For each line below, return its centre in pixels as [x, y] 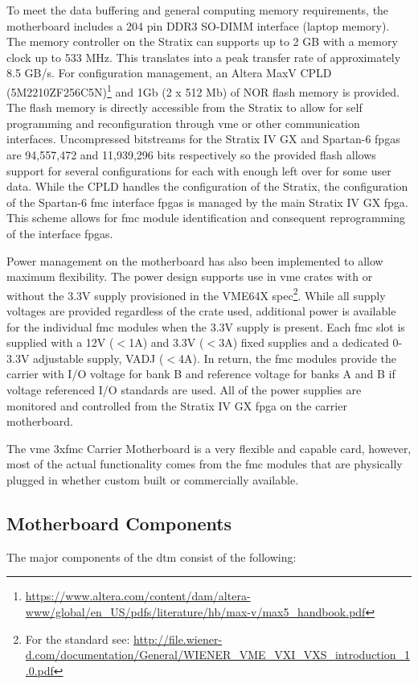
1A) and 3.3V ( [166, 342]
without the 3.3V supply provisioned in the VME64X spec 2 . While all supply [196, 294]
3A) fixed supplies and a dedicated [304, 342]
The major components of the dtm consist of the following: [152, 556]
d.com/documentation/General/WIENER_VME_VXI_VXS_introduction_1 [217, 655]
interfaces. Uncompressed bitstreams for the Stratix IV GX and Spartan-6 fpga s [203, 139]
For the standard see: [78, 639]
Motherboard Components [119, 523]
